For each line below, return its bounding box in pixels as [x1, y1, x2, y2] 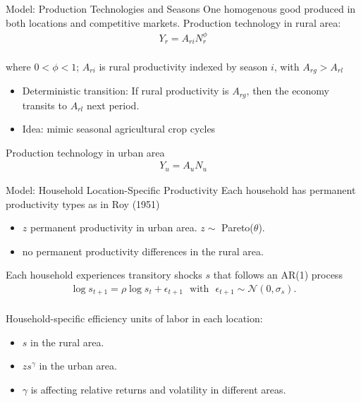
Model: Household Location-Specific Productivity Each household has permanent [6, 182, 356, 197]
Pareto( [221, 220, 254, 235]
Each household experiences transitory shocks [6, 267, 202, 282]
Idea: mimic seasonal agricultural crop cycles [22, 121, 216, 136]
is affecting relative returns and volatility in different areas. [30, 382, 286, 396]
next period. [86, 97, 140, 112]
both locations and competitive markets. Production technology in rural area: [6, 15, 341, 30]
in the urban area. [39, 358, 117, 373]
